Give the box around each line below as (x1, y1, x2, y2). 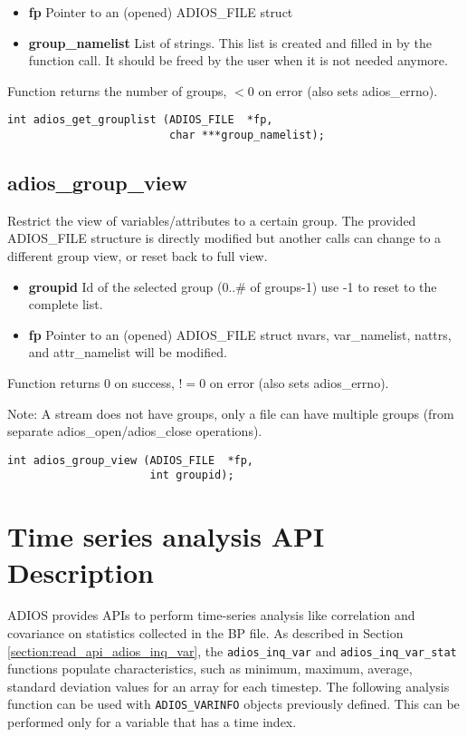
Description (7, 553, 155, 590)
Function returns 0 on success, (7, 373, 175, 393)
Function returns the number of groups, (7, 81, 227, 100)
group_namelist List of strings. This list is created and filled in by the (28, 33, 432, 52)
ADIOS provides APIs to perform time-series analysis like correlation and (7, 606, 415, 625)
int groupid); (149, 469, 234, 482)
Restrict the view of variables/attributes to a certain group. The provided (7, 210, 416, 229)
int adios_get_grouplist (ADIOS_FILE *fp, (7, 113, 273, 127)
